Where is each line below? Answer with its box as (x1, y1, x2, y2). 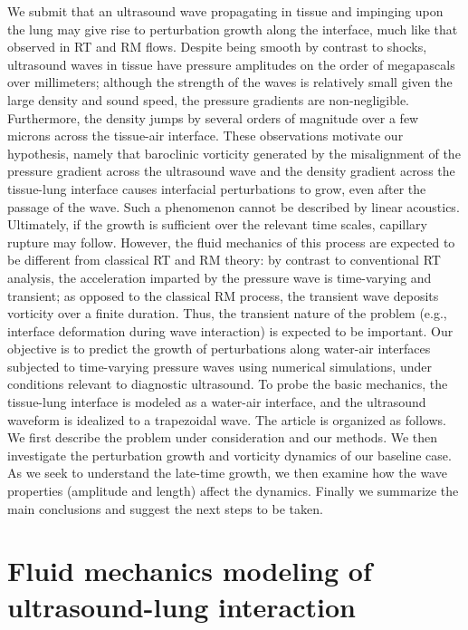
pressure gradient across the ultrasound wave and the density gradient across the (7, 161, 455, 180)
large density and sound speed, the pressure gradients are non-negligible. (7, 90, 410, 109)
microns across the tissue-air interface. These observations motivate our (7, 126, 404, 145)
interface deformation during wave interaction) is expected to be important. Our (7, 321, 454, 340)
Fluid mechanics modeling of (7, 552, 372, 589)
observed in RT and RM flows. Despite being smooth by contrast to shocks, (7, 37, 427, 56)
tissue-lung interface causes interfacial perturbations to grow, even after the (7, 179, 426, 198)
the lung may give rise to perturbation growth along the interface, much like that (7, 19, 458, 38)
